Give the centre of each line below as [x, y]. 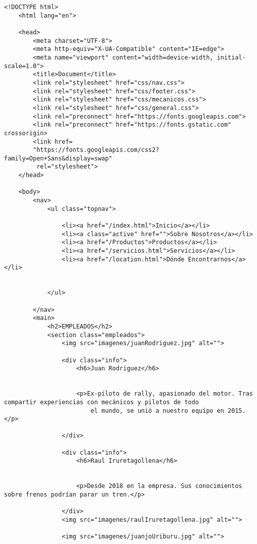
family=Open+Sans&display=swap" [58, 158]
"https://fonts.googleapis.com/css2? [96, 150]
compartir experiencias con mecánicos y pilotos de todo [102, 402]
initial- [231, 57]
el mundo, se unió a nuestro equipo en [157, 411]
